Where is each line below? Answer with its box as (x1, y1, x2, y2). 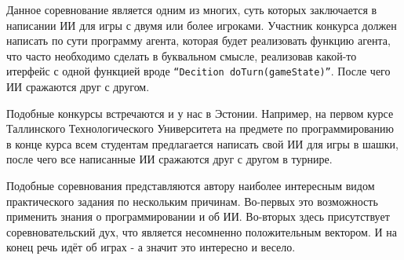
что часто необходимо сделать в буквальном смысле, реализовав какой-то (6, 47, 357, 64)
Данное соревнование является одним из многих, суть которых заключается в (6, 2, 377, 17)
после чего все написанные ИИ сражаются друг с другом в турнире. (6, 151, 333, 167)
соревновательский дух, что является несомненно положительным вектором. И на (6, 223, 397, 240)
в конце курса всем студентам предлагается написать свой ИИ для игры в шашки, (6, 135, 399, 152)
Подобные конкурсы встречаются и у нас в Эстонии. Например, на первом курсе (6, 104, 394, 121)
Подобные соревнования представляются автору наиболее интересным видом (6, 178, 375, 193)
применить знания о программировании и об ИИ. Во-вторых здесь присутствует (6, 208, 390, 225)
